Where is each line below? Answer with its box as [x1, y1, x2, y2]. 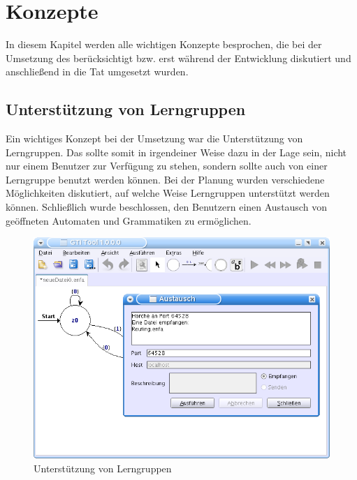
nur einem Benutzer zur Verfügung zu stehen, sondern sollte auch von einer [6, 158, 328, 173]
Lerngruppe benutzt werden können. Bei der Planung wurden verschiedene [6, 172, 325, 186]
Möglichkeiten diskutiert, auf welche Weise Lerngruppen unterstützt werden [6, 186, 330, 200]
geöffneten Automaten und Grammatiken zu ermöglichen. [6, 213, 252, 227]
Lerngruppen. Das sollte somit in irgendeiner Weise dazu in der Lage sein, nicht [6, 144, 347, 159]
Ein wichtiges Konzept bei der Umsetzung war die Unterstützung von [6, 131, 303, 146]
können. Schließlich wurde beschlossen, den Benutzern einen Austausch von [6, 200, 327, 214]
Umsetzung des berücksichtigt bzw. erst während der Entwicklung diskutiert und [6, 50, 351, 65]
